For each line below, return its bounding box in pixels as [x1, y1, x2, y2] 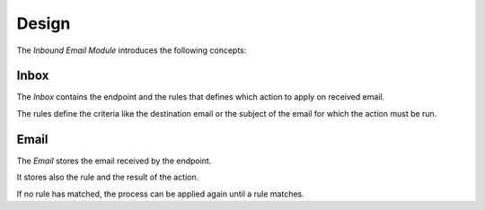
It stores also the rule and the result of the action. [16, 171, 199, 183]
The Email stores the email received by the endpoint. [16, 155, 212, 166]
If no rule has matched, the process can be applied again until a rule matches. [16, 188, 304, 199]
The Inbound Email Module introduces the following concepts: [16, 45, 247, 56]
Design [16, 13, 71, 33]
